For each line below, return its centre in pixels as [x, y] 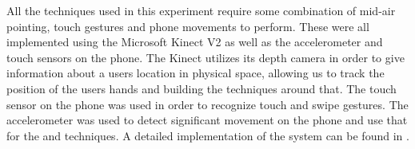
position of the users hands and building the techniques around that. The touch [202, 88]
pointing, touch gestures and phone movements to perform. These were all [188, 26]
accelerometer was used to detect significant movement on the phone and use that [207, 120]
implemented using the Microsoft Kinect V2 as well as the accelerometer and [195, 42]
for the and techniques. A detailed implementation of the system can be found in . [208, 135]
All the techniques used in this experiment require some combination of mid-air [201, 10]
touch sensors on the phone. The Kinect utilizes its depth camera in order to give [206, 57]
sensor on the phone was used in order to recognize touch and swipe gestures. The [207, 104]
